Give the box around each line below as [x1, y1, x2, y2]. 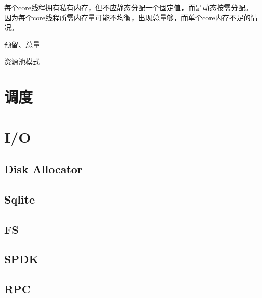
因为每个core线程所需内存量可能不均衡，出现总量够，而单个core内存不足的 [4, 12, 251, 22]
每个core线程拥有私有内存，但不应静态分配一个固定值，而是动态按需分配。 [4, 2, 252, 12]
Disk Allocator [4, 161, 83, 177]
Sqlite [4, 191, 35, 207]
